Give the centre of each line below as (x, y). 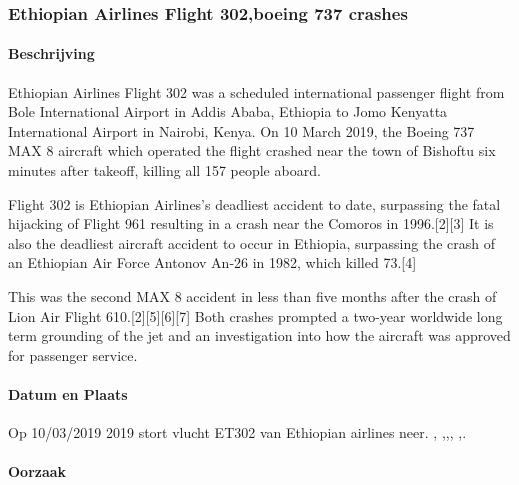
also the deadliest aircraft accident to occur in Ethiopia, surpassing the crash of (251, 242)
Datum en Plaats (68, 393)
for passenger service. (73, 354)
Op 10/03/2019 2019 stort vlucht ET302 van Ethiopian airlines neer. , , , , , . (237, 432)
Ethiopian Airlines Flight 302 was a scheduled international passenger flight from (256, 91)
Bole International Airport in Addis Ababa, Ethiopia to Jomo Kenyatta (228, 111)
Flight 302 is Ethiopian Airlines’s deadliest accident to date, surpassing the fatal (254, 203)
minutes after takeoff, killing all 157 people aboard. (164, 170)
